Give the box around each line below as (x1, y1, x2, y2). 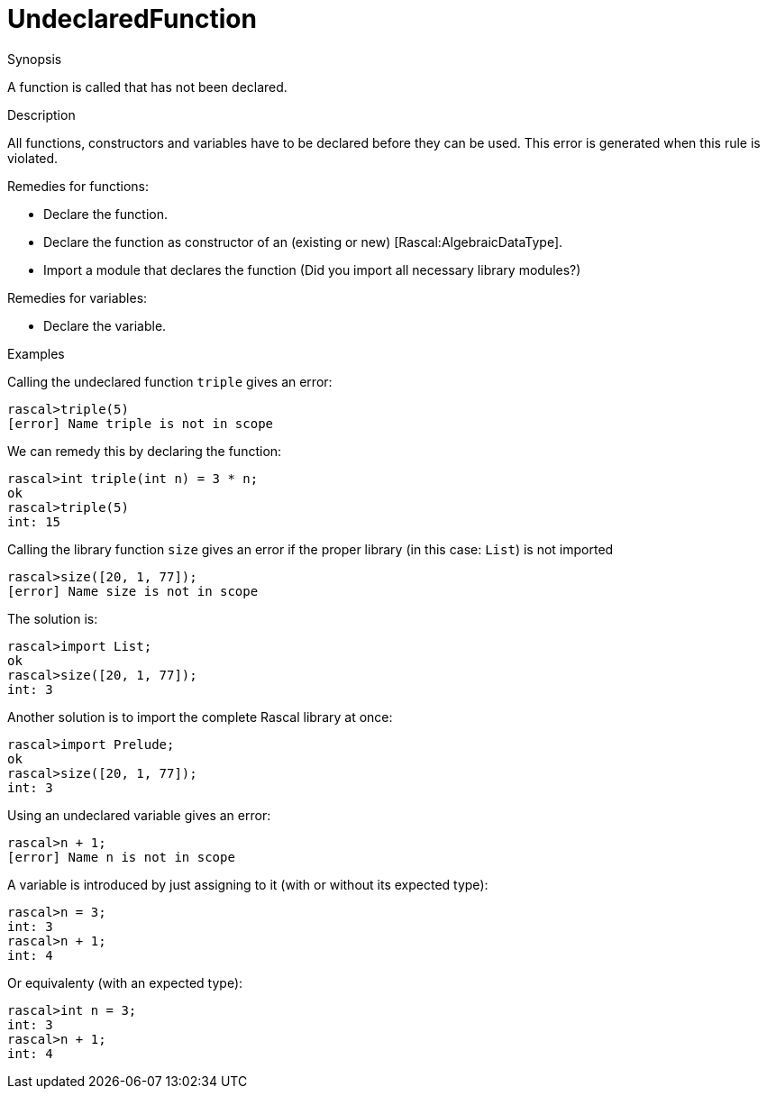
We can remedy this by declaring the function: (7, 443, 282, 459)
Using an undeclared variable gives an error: (7, 807, 271, 823)
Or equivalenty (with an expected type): (7, 974, 243, 991)
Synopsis (7, 50, 62, 67)
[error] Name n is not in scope (7, 849, 235, 864)
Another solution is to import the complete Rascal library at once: (7, 708, 393, 725)
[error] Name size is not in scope (7, 583, 259, 598)
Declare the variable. (43, 317, 167, 333)
